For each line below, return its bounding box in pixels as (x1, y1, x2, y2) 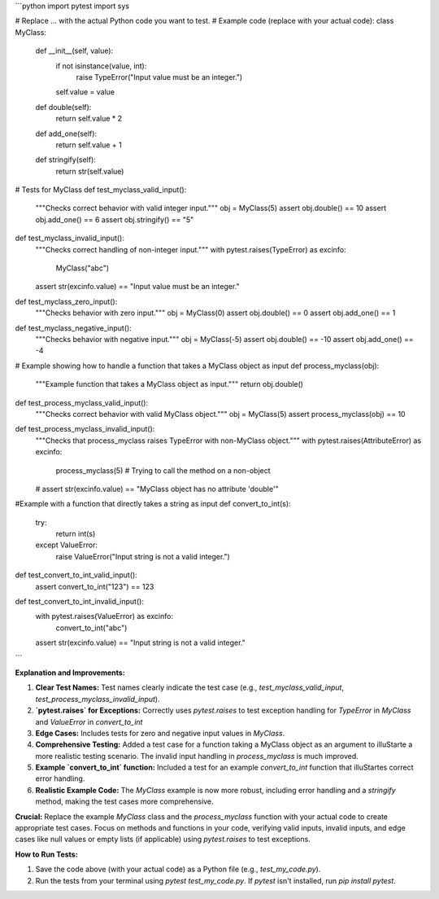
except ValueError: (35, 540, 98, 550)
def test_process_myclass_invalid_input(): (15, 424, 155, 434)
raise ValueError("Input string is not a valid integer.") (55, 551, 231, 561)
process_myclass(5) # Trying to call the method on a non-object (55, 465, 272, 476)
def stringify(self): (35, 155, 97, 164)
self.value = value (55, 87, 115, 97)
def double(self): (35, 102, 92, 112)
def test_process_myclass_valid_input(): (15, 397, 149, 407)
